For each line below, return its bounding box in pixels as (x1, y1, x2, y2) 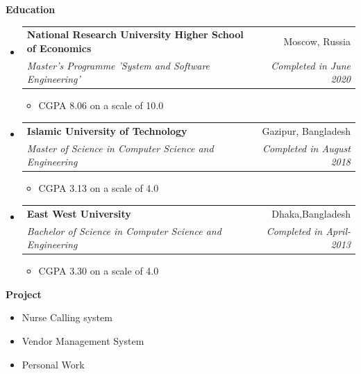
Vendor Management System (22, 334, 144, 348)
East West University (26, 206, 131, 220)
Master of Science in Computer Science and (26, 140, 214, 155)
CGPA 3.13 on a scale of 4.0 (38, 181, 159, 195)
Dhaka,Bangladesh (271, 206, 351, 220)
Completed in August (262, 140, 351, 155)
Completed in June (271, 58, 351, 72)
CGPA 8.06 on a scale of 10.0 (38, 98, 164, 113)
